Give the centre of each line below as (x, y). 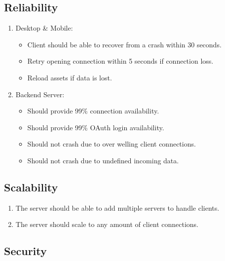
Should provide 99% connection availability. (93, 111)
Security (25, 251)
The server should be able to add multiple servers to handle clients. (117, 207)
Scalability (31, 187)
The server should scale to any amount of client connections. (107, 224)
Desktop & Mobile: (44, 28)
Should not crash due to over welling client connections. (112, 144)
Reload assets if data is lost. (70, 77)
